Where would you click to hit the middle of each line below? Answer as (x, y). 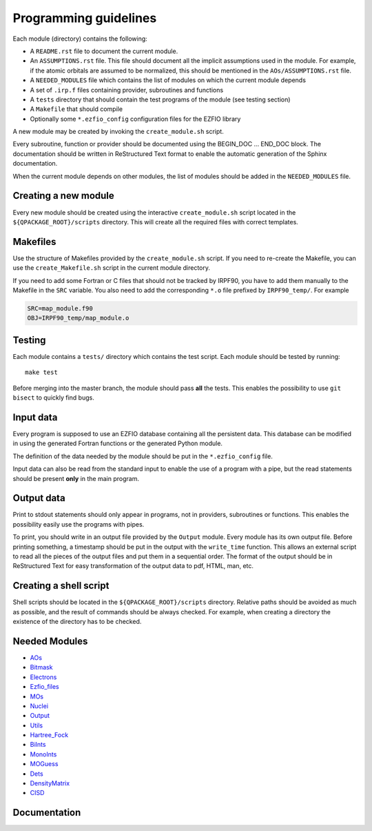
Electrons (43, 677)
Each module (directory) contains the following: (80, 39)
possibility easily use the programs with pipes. (79, 524)
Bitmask (41, 667)
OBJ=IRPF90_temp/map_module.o (78, 318)
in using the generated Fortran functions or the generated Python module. (118, 443)
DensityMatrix (50, 783)
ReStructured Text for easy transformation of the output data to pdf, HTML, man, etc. (133, 566)
